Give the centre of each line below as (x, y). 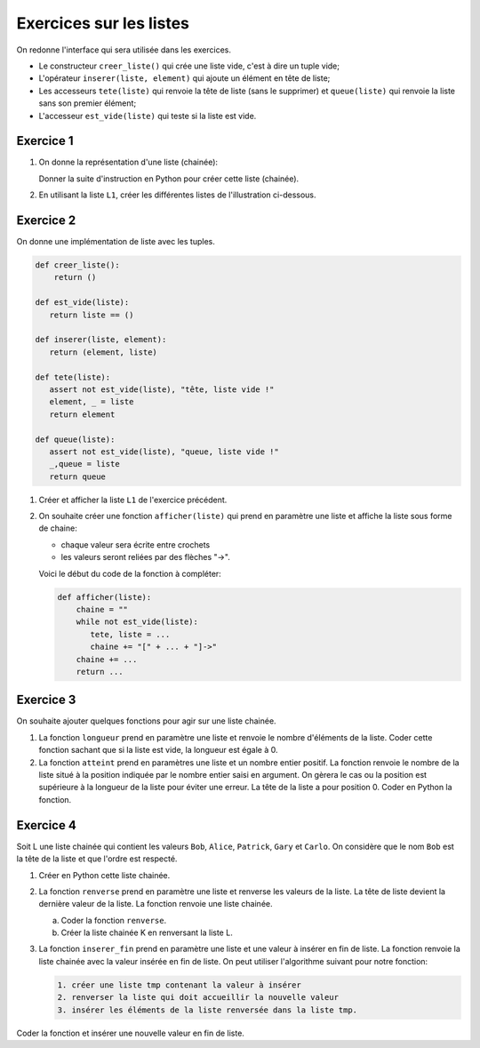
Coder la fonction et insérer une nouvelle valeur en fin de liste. (130, 1033)
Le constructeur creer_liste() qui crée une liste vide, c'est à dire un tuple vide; (189, 66)
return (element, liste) (103, 352)
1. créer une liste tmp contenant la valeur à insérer (179, 985)
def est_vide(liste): (82, 303)
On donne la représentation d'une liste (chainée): (128, 162)
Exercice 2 (46, 220)
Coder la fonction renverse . (114, 920)
